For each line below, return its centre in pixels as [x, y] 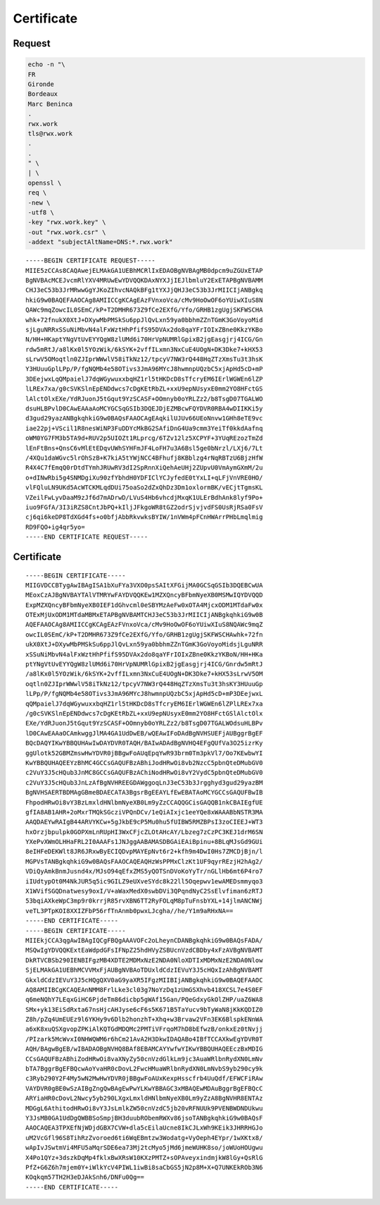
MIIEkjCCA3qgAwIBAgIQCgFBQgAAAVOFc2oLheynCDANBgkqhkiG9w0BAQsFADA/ [144, 940]
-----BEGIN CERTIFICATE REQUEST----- [91, 261]
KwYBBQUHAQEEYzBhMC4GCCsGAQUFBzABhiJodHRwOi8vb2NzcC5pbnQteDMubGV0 [144, 763]
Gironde [41, 84]
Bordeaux [43, 94]
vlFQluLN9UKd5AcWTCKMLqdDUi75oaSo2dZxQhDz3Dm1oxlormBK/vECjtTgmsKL [144, 488]
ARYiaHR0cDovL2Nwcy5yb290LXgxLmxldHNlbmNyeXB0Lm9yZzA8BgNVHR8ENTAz [144, 1099]
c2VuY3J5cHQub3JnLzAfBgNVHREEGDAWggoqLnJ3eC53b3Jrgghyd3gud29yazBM [144, 782]
